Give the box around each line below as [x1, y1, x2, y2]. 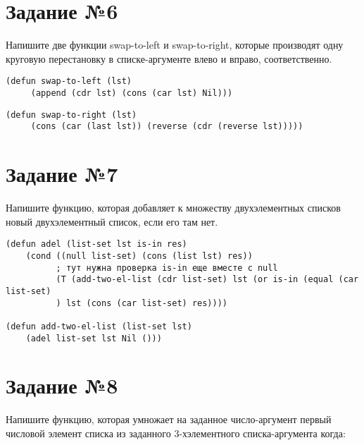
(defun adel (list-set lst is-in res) [6, 239, 187, 250]
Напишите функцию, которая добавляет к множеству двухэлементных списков [6, 200, 341, 215]
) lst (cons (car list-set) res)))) [56, 298, 227, 308]
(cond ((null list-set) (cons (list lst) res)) [25, 250, 253, 261]
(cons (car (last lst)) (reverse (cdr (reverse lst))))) [30, 121, 303, 132]
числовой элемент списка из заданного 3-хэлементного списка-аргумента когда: [6, 425, 346, 440]
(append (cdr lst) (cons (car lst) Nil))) [30, 87, 233, 98]
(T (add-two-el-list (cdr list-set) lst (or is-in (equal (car [56, 274, 359, 285]
